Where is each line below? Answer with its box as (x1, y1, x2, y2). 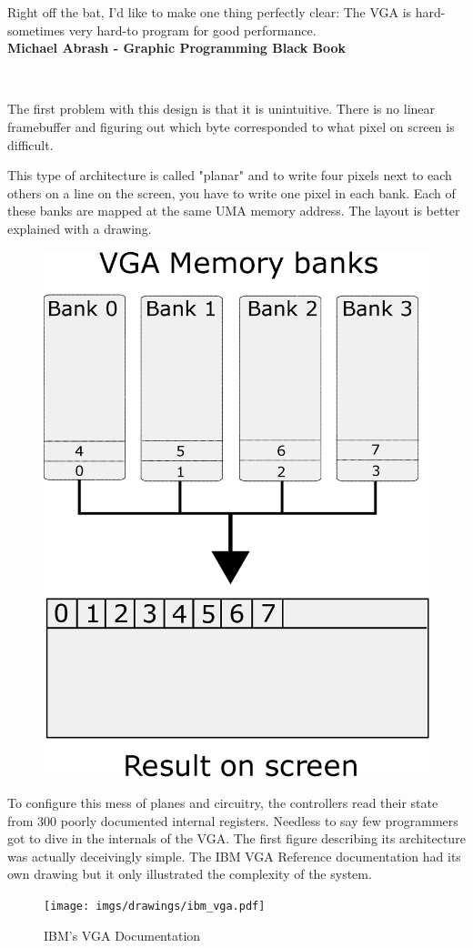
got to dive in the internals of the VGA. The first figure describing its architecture (7, 829, 466, 848)
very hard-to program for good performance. (68, 20, 317, 39)
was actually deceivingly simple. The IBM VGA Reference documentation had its (7, 846, 461, 865)
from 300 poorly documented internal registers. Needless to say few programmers (7, 811, 458, 830)
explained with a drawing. (7, 218, 152, 237)
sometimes (7, 20, 65, 39)
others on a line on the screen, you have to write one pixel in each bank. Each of (7, 183, 456, 202)
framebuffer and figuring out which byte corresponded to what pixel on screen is (7, 116, 455, 136)
